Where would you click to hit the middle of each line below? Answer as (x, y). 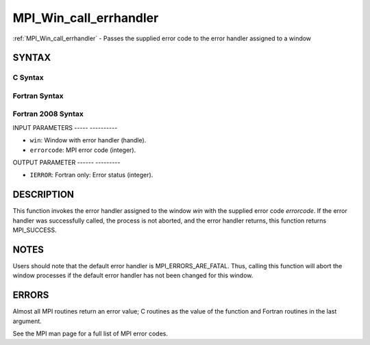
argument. (27, 321)
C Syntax (28, 77)
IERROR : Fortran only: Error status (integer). (91, 175)
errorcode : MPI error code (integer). (83, 150)
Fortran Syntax (38, 96)
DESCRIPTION (44, 195)
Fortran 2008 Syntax (48, 114)
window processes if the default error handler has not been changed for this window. (133, 276)
